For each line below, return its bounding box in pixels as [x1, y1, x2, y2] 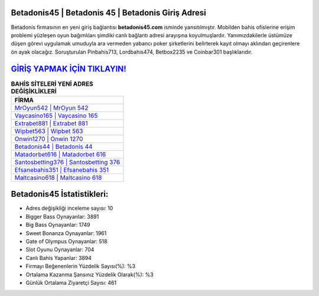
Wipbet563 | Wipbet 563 [14, 127, 83, 135]
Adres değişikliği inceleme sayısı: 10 [25, 204, 113, 212]
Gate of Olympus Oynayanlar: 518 [25, 238, 108, 245]
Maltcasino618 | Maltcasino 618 [14, 173, 102, 181]
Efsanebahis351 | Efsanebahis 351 [14, 165, 109, 174]
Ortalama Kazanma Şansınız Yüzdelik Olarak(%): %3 [25, 271, 154, 278]
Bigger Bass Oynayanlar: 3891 [25, 213, 99, 220]
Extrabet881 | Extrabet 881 [14, 119, 88, 127]
